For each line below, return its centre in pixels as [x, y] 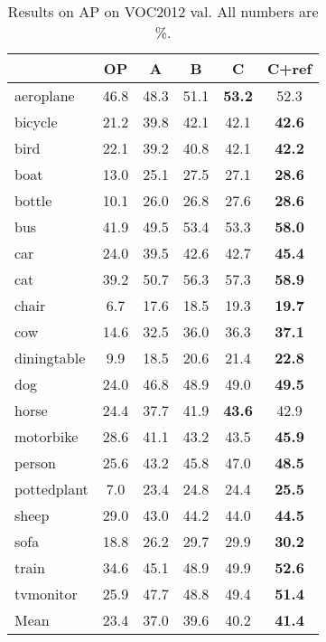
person [35, 463]
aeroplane [45, 95]
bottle [33, 200]
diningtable [50, 358]
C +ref [289, 68]
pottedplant [51, 489]
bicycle [36, 122]
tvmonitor [46, 594]
